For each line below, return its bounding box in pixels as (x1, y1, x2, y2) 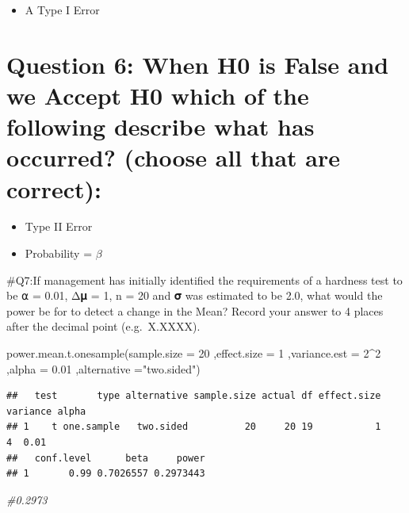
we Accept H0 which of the (6, 78, 309, 111)
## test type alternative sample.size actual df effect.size (6, 390, 381, 402)
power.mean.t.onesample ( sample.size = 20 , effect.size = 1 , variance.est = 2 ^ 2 (6, 345, 381, 362)
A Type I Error (25, 2, 100, 17)
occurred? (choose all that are (6, 141, 340, 174)
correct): (6, 172, 101, 205)
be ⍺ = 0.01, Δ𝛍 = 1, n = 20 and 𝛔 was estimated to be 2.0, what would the (6, 287, 383, 304)
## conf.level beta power (6, 452, 205, 464)
